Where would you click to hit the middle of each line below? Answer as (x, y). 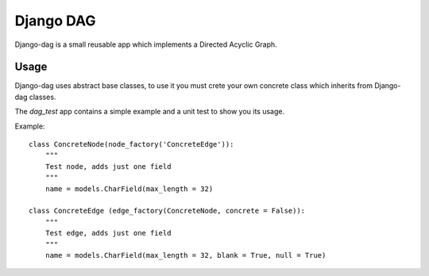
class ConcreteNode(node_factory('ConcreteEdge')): (131, 144)
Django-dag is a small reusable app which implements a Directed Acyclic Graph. (146, 44)
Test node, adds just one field (108, 166)
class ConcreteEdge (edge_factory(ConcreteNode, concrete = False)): (167, 211)
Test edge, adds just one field (108, 233)
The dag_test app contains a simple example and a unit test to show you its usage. (150, 112)
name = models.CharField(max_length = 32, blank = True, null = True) (186, 255)
